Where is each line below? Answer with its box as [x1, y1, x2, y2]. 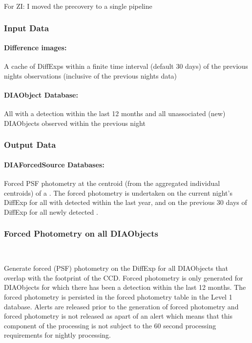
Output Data [4, 139, 56, 151]
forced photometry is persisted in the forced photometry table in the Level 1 [4, 292, 232, 302]
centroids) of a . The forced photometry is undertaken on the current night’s [4, 187, 232, 198]
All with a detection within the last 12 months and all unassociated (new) [4, 108, 226, 119]
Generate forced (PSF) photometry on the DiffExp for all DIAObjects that [4, 263, 229, 273]
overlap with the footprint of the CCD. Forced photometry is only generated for [4, 272, 243, 282]
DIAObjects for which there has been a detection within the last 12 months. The [4, 282, 246, 292]
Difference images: [4, 42, 67, 53]
